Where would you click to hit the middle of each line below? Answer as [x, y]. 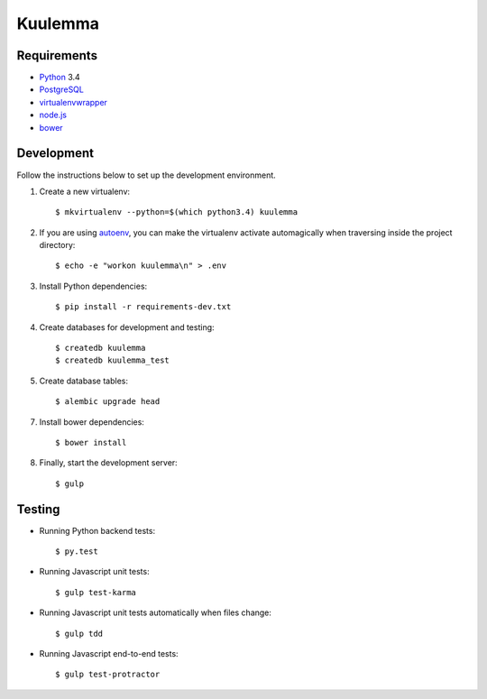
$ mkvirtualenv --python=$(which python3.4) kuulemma [176, 212]
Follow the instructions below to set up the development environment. [147, 175]
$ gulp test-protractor [108, 675]
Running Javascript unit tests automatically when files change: [156, 612]
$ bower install [91, 442]
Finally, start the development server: [108, 463]
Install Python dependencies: [93, 286]
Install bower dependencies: [92, 422]
